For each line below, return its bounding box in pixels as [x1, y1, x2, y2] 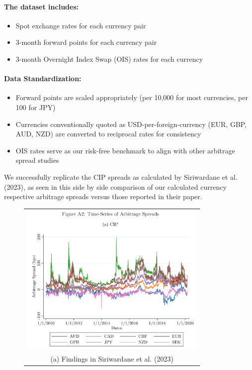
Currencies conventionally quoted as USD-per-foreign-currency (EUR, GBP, [15, 119, 247, 129]
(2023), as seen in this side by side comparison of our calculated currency [4, 181, 227, 192]
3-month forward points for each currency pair [15, 37, 157, 47]
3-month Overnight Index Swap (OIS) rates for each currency [15, 53, 203, 64]
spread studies [15, 155, 59, 165]
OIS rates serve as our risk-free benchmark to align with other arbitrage [15, 145, 235, 155]
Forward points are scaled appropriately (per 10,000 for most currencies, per [15, 92, 248, 103]
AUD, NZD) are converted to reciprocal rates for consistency [15, 128, 201, 139]
